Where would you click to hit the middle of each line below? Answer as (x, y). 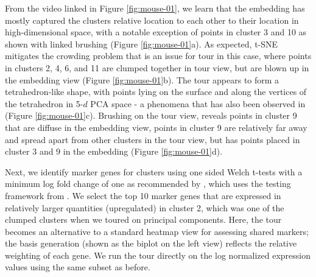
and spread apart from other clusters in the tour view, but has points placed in (153, 139)
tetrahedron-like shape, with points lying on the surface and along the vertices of (156, 92)
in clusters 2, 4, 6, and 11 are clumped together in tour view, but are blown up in (157, 67)
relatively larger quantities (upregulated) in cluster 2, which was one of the (145, 207)
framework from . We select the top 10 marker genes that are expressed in (143, 195)
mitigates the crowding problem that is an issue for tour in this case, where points (158, 56)
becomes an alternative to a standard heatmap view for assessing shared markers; (157, 231)
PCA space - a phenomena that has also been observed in (198, 103)
